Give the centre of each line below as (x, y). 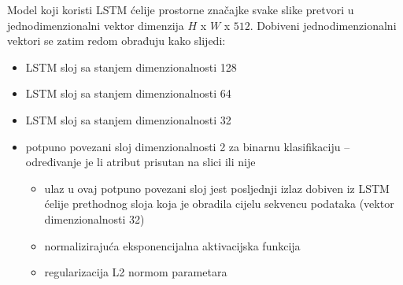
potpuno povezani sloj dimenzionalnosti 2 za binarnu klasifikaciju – (188, 146)
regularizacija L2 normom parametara (136, 272)
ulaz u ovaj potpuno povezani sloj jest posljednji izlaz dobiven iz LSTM (217, 188)
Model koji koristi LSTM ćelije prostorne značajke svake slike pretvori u (181, 9)
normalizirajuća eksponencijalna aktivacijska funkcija (172, 245)
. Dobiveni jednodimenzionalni (323, 25)
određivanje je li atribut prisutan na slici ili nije (140, 162)
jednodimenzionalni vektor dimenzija (96, 25)
